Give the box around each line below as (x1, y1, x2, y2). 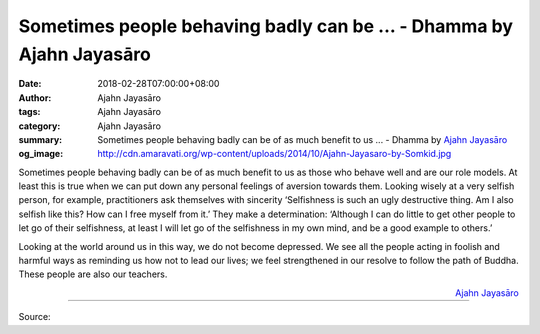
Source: (18, 311, 51, 323)
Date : (18, 78, 42, 90)
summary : (18, 133, 63, 145)
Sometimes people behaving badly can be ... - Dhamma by (18, 15, 514, 37)
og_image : (18, 148, 64, 160)
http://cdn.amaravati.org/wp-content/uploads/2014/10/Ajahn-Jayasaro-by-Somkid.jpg (97, 148, 452, 160)
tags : (18, 106, 41, 118)
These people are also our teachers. (18, 268, 168, 280)
